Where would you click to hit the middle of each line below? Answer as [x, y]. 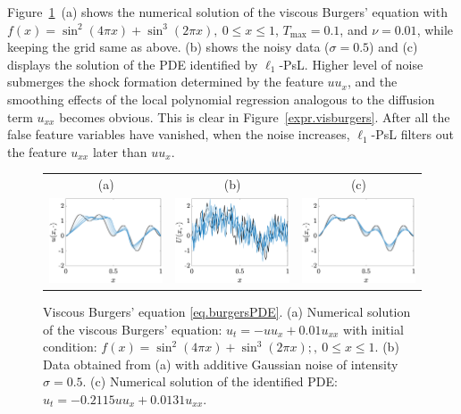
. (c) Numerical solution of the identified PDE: [210, 381]
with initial [373, 329]
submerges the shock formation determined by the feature [165, 82]
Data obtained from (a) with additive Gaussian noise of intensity [221, 364]
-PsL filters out [412, 134]
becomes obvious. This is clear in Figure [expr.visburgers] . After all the [255, 116]
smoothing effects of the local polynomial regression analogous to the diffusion [221, 99]
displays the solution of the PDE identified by [133, 64]
